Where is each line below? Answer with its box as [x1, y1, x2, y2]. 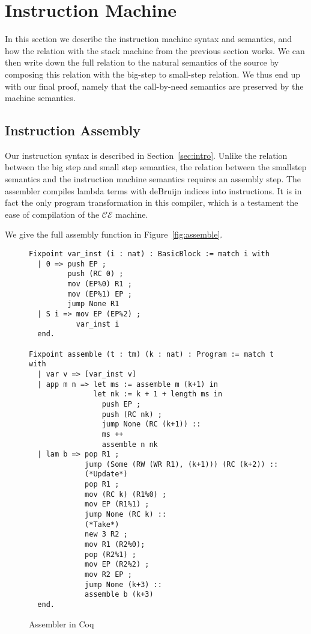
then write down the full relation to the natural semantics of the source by [5, 56, 279, 69]
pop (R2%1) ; [85, 550, 136, 559]
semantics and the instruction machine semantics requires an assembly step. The [5, 173, 301, 185]
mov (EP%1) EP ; [67, 289, 132, 298]
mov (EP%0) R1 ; [67, 280, 132, 289]
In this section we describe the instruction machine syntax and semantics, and [5, 32, 292, 45]
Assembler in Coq [29, 617, 94, 630]
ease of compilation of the [5, 208, 100, 220]
